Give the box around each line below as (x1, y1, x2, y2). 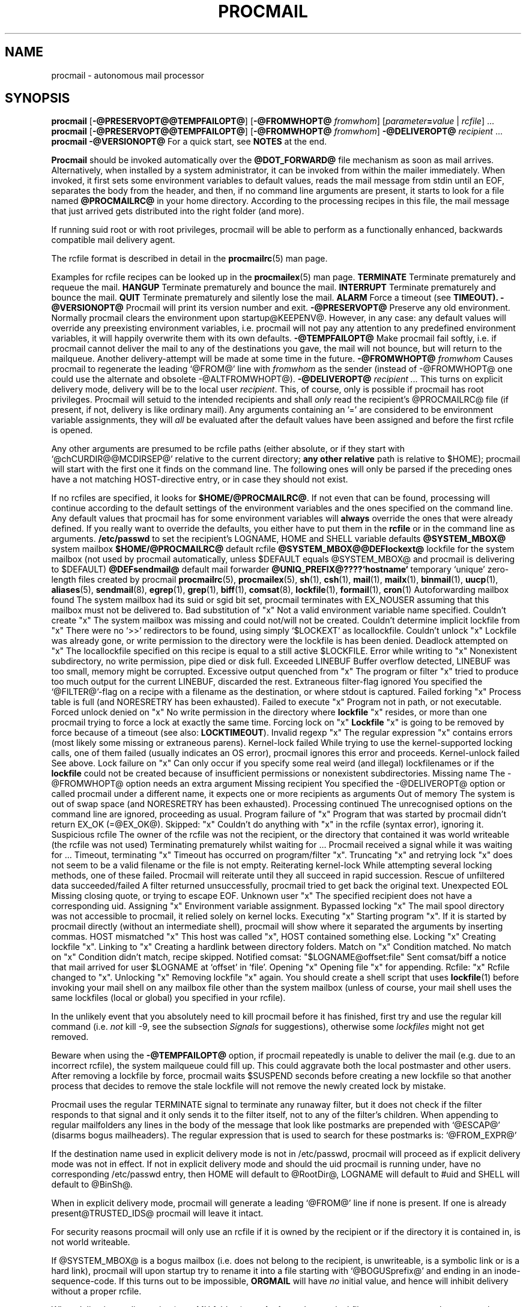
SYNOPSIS (5, 91, 70, 106)
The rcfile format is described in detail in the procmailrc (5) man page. (51, 253, 328, 264)
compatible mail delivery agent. (51, 235, 175, 245)
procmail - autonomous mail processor (51, 70, 204, 80)
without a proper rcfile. (51, 1286, 142, 1297)
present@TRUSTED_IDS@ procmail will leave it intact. (51, 1208, 264, 1219)
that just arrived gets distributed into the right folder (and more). (51, 206, 304, 217)
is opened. (51, 425, 93, 436)
